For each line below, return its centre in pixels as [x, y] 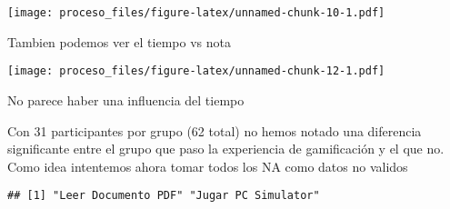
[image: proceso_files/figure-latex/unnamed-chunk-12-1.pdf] [196, 71]
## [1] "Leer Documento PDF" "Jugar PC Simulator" [164, 196]
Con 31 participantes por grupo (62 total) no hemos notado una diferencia [215, 130]
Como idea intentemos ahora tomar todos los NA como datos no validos [208, 166]
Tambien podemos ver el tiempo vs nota [119, 41]
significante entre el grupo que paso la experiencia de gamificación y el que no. [226, 149]
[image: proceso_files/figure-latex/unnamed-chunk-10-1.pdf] [196, 13]
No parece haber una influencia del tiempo [126, 100]
